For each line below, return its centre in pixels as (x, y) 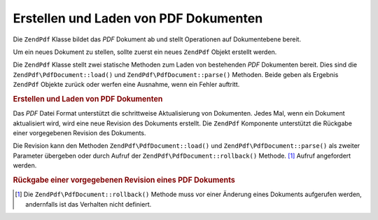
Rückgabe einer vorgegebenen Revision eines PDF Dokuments (124, 180)
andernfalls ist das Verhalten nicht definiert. (89, 204)
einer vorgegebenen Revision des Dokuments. (79, 132)
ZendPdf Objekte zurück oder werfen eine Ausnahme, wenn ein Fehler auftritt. (126, 85)
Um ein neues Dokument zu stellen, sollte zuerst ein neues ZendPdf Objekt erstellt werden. (145, 52)
